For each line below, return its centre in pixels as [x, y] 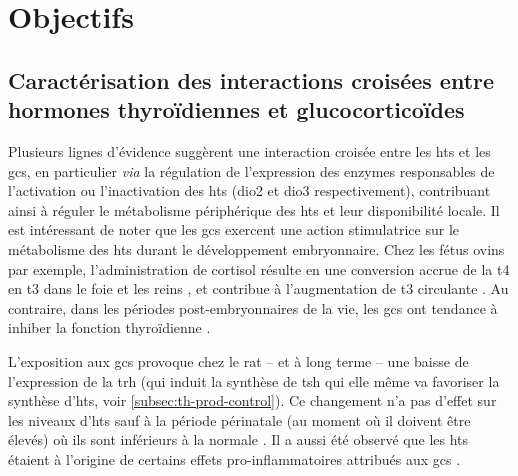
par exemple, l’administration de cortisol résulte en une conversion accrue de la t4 [259, 268]
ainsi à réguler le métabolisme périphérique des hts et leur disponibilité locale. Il [254, 209]
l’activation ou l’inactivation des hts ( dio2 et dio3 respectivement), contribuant [249, 190]
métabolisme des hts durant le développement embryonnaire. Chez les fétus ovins [256, 248]
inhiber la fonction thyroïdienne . [109, 327]
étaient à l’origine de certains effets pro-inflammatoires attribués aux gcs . [234, 458]
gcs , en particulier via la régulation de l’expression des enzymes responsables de [251, 170]
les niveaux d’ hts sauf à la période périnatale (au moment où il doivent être [239, 419]
